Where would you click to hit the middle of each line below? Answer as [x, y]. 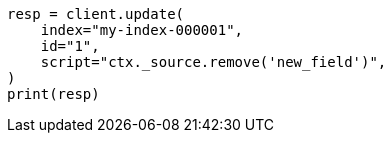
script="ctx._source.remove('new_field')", [213, 62]
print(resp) [53, 94]
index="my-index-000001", [142, 30]
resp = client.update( [96, 14]
